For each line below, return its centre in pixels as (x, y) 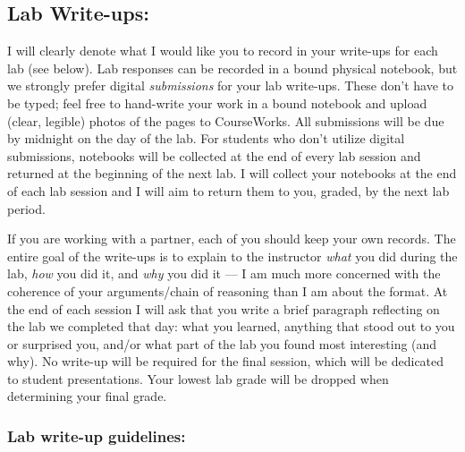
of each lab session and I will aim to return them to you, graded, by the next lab (228, 190)
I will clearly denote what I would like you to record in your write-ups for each (223, 51)
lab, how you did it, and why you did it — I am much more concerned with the (224, 273)
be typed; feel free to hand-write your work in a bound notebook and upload (217, 102)
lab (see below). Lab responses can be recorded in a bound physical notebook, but (232, 68)
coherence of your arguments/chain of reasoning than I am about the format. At (228, 290)
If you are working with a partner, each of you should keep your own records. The (232, 239)
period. (26, 208)
